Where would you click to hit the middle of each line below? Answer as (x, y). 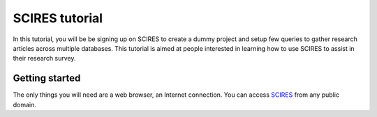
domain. (24, 104)
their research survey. (44, 58)
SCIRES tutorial (58, 18)
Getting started (47, 78)
